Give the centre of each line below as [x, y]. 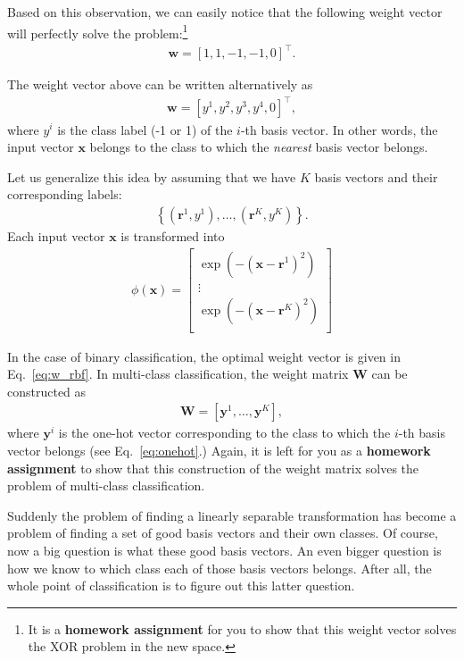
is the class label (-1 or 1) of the [145, 129]
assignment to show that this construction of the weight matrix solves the [213, 468]
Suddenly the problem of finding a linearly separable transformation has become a [232, 515]
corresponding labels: [65, 194]
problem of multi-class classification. [106, 485]
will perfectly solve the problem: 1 [98, 31]
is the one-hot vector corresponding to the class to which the [224, 433]
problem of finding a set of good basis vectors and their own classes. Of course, [223, 533]
